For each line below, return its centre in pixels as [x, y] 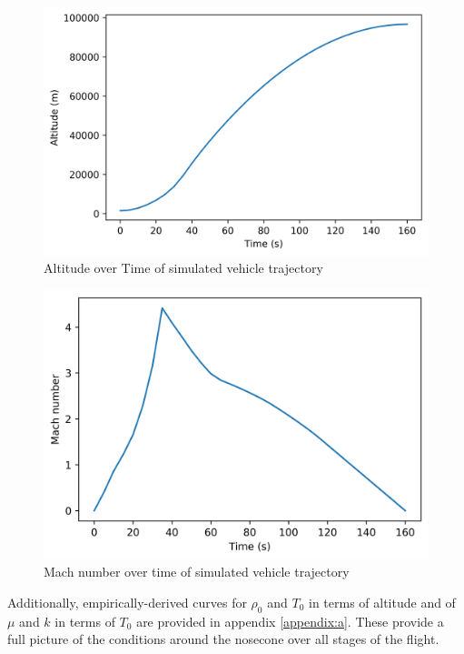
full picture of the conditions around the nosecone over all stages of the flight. [223, 639]
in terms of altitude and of [382, 602]
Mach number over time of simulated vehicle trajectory [197, 572]
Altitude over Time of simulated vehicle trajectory [183, 268]
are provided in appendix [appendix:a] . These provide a [290, 621]
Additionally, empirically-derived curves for [127, 602]
